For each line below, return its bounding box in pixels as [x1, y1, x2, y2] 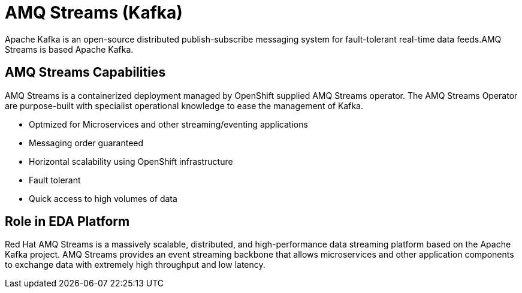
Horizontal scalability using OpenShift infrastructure [29, 156, 233, 167]
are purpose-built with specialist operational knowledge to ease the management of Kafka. [5, 100, 363, 111]
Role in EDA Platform [5, 214, 130, 229]
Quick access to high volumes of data [29, 193, 177, 204]
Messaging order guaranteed [29, 137, 144, 148]
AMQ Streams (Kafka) [5, 2, 183, 23]
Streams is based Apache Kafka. [5, 44, 134, 55]
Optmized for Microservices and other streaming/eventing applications [29, 119, 308, 129]
